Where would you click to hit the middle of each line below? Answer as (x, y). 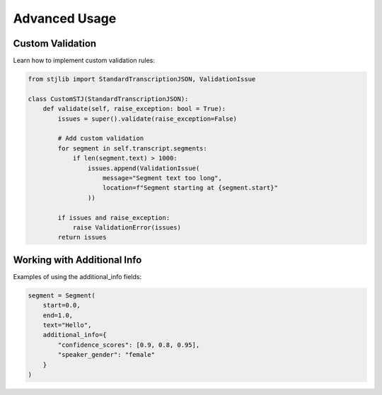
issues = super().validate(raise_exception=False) (147, 119)
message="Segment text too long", (162, 178)
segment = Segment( (62, 295)
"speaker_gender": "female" (106, 355)
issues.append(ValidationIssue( (144, 168)
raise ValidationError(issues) (127, 227)
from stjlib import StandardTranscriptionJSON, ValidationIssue (142, 79)
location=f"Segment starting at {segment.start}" (191, 188)
